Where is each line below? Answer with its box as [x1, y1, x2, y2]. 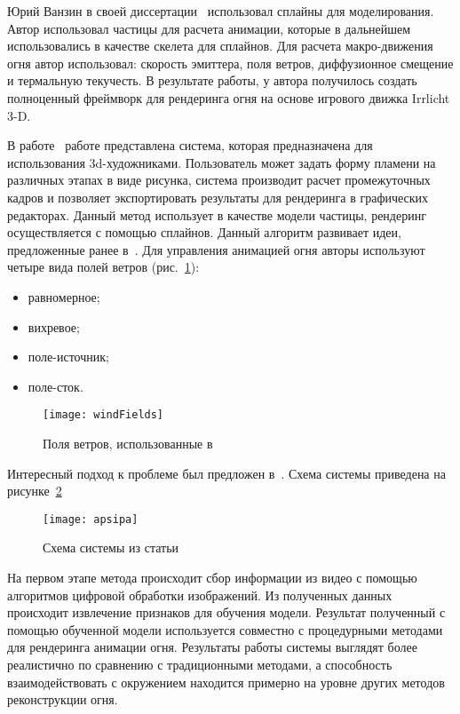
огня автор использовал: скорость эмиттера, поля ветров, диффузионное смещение [7, 53, 454, 72]
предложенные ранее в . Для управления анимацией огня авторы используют [7, 240, 425, 258]
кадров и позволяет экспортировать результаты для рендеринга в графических [7, 187, 429, 206]
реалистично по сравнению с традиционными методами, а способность [7, 654, 393, 673]
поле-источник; [28, 347, 109, 366]
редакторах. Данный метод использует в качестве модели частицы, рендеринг [7, 205, 426, 224]
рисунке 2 [7, 481, 62, 500]
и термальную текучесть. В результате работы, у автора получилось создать [7, 71, 417, 90]
